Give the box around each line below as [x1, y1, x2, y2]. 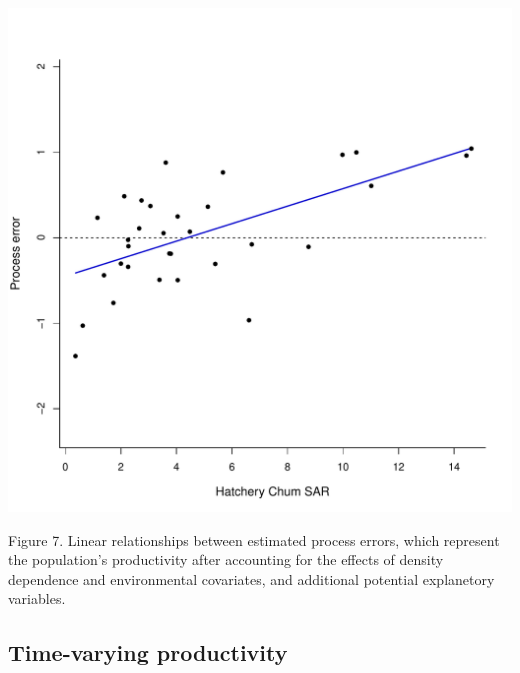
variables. [8, 588, 66, 609]
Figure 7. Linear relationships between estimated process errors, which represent [8, 529, 500, 550]
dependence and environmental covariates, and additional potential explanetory [8, 568, 495, 589]
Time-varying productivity [8, 637, 288, 668]
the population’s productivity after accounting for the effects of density [8, 549, 444, 570]
